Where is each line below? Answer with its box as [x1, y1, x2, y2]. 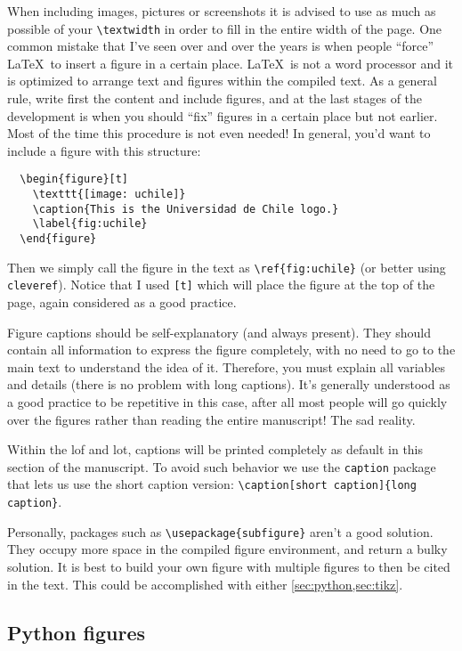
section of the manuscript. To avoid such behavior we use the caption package [7, 457, 436, 476]
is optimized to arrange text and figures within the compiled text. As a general [7, 71, 437, 90]
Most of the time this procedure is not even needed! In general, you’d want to [7, 124, 431, 142]
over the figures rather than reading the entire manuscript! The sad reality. [7, 410, 416, 428]
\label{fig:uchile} [32, 217, 148, 231]
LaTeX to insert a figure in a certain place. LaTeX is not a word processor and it [7, 53, 454, 72]
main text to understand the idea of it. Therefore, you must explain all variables [7, 357, 445, 376]
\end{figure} [20, 232, 97, 246]
